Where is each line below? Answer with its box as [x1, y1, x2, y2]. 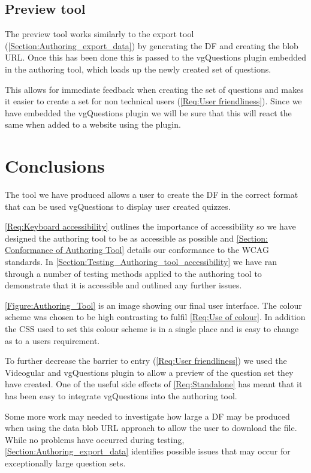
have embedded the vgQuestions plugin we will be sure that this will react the [5, 106, 292, 119]
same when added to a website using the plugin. [5, 118, 181, 131]
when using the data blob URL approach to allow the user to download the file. [5, 421, 297, 434]
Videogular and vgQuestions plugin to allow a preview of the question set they [5, 366, 294, 378]
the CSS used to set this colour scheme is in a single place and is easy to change [5, 323, 299, 335]
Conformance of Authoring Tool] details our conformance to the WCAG [5, 243, 269, 256]
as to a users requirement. [5, 334, 100, 347]
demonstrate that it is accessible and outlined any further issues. [5, 279, 242, 291]
